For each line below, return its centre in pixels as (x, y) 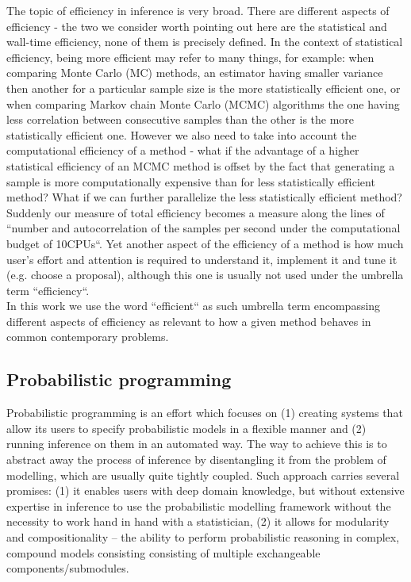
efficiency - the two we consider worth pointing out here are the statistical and (197, 26)
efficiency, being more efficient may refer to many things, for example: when (190, 57)
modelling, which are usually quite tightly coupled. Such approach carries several (203, 475)
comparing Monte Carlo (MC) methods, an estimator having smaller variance (195, 73)
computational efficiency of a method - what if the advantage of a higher (183, 150)
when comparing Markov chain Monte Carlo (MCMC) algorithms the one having (203, 103)
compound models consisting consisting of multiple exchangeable (163, 552)
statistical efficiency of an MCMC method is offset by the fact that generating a (201, 165)
